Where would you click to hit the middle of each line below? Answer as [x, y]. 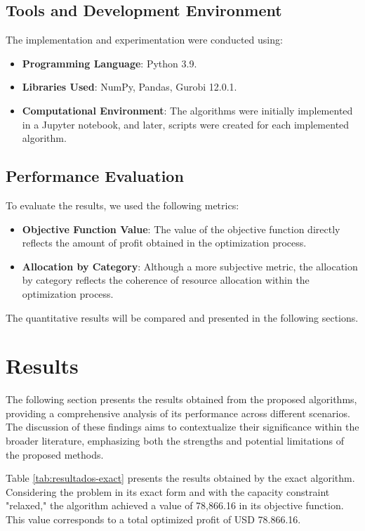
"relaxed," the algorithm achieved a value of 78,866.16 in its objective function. [175, 505]
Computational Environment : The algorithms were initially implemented [187, 110]
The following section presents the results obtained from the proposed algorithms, [181, 399]
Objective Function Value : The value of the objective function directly [181, 229]
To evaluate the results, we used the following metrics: [122, 205]
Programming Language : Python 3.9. [109, 63]
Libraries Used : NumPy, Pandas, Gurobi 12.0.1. [130, 87]
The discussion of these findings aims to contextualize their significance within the [182, 427]
